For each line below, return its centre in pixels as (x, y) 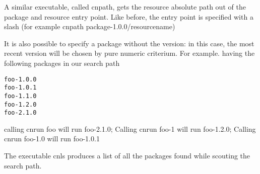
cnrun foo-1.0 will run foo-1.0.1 (52, 139)
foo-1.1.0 (20, 96)
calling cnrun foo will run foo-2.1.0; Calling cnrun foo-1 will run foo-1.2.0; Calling (130, 128)
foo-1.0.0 (20, 79)
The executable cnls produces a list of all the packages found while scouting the (127, 156)
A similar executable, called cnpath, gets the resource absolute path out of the (125, 7)
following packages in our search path (62, 63)
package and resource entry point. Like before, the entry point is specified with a (129, 16)
